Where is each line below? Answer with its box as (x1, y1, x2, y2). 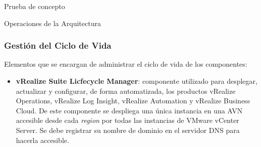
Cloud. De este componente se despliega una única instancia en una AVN (16, 105, 243, 115)
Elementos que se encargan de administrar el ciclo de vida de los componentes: (4, 59, 247, 69)
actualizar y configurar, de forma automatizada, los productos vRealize (16, 85, 236, 96)
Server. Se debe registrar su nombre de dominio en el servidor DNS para (16, 124, 240, 135)
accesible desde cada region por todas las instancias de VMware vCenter (16, 115, 239, 125)
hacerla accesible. (16, 134, 69, 145)
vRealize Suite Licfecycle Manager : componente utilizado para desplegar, (16, 76, 257, 86)
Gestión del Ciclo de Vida (4, 39, 112, 52)
